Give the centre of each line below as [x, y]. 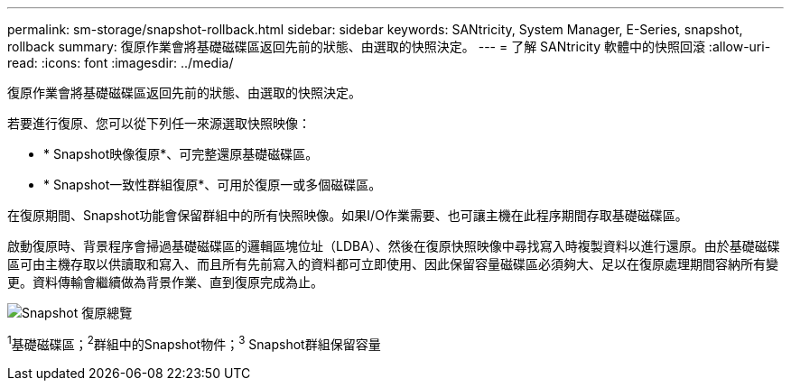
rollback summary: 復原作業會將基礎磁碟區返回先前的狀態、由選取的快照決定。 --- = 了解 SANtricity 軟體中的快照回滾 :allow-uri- [389, 46]
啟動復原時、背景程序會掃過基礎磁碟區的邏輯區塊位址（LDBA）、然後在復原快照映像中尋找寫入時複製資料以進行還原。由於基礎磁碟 [394, 246]
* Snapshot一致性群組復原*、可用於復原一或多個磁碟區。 [213, 185]
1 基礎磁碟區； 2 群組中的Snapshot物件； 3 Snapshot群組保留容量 [194, 343]
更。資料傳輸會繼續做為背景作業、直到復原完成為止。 [165, 282]
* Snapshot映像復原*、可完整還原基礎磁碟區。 [181, 154]
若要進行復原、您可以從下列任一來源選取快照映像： [159, 123]
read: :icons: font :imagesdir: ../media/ [121, 63]
